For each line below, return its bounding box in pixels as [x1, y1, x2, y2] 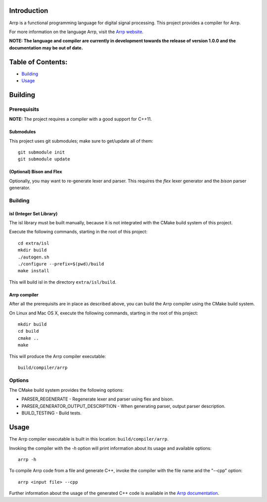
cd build [18, 328, 39, 334]
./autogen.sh [18, 254, 49, 260]
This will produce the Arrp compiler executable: [9, 353, 106, 359]
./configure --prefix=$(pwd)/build [18, 261, 104, 267]
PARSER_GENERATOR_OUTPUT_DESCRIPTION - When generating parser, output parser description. [21, 403, 226, 409]
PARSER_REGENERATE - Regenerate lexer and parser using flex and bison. [21, 396, 174, 402]
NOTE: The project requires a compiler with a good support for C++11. [9, 116, 152, 122]
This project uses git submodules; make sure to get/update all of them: [9, 138, 153, 144]
